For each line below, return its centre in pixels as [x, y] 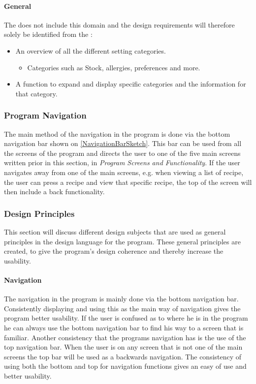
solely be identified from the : [48, 34]
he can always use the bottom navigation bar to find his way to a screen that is [124, 327]
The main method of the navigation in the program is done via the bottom [117, 133]
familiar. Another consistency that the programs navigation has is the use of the [125, 337]
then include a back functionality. [54, 192]
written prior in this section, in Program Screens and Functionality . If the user [122, 162]
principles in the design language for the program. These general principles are [122, 241]
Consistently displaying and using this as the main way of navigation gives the [122, 308]
